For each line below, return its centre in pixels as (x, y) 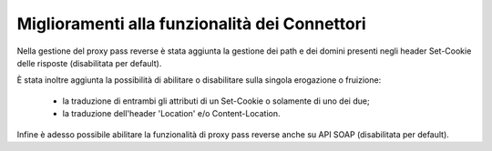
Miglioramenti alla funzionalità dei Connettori (191, 24)
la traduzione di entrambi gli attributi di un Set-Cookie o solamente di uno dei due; (216, 101)
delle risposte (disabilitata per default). (89, 63)
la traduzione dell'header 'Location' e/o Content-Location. (172, 114)
